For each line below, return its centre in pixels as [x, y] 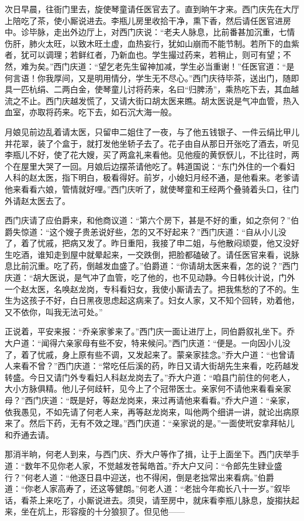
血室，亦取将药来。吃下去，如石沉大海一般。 [91, 112]
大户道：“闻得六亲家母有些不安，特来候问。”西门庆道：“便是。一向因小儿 [144, 343]
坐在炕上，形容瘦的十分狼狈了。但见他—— [103, 511]
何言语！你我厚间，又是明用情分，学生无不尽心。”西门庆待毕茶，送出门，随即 [152, 77]
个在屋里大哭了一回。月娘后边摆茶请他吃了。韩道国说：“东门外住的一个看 [146, 166]
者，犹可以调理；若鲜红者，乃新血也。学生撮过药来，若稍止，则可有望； [144, 55]
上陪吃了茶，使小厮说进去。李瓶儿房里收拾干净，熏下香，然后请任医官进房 [148, 20]
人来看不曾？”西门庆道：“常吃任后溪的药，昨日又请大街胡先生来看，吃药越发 [152, 366]
